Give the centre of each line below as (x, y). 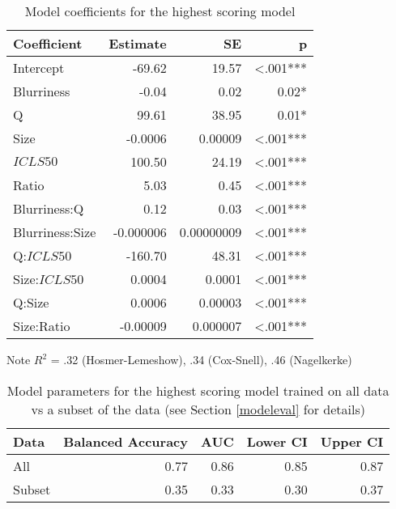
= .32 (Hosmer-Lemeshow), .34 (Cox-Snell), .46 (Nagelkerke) (201, 359)
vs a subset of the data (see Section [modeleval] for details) (198, 409)
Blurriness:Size (55, 232)
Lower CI (277, 441)
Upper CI (352, 441)
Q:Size (31, 302)
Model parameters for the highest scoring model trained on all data (198, 390)
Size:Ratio (42, 326)
